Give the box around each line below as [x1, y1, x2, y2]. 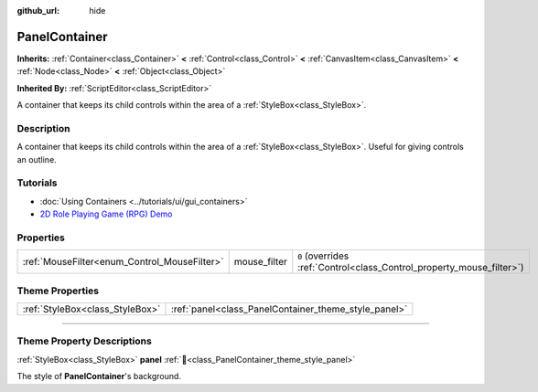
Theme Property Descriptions [16, 334, 153, 347]
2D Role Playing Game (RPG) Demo [39, 208, 173, 219]
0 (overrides [297, 249, 350, 262]
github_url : [16, 5, 59, 16]
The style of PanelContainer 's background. [16, 371, 182, 382]
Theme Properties [16, 284, 100, 297]
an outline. [16, 154, 57, 164]
